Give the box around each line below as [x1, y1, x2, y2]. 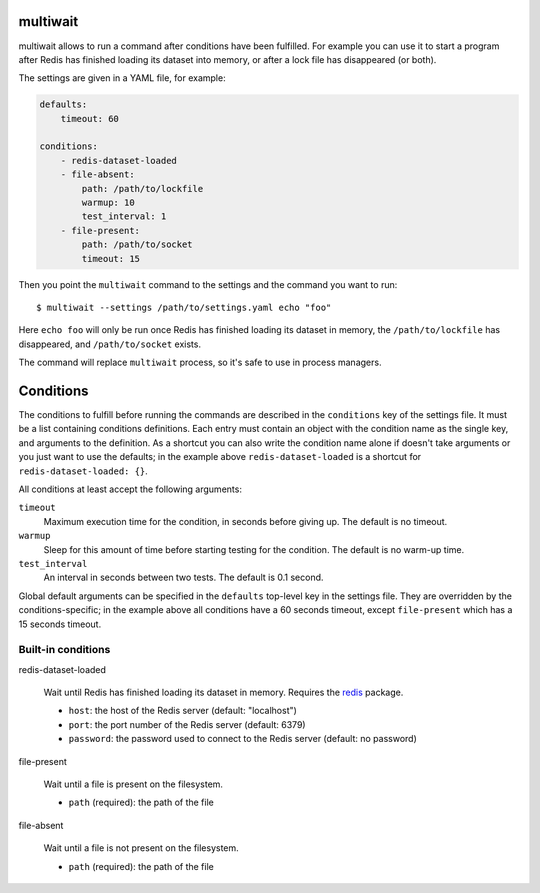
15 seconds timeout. [18, 618, 102, 630]
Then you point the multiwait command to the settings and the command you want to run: [18, 278, 398, 290]
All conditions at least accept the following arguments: [18, 483, 242, 495]
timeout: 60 [60, 113, 120, 124]
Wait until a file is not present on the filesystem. [43, 842, 239, 854]
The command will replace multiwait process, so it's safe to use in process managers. [18, 356, 382, 369]
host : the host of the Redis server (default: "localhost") [68, 705, 297, 717]
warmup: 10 [81, 197, 135, 209]
